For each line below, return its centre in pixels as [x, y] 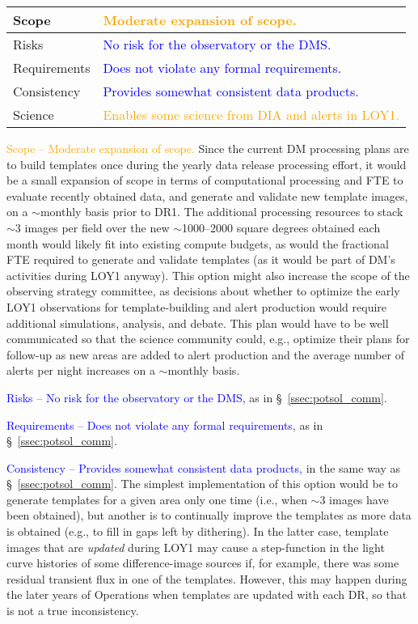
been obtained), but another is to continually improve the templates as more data [209, 515]
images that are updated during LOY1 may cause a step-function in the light [196, 547]
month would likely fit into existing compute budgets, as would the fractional [198, 243]
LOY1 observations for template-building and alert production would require [197, 306]
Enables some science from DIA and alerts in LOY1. [251, 115]
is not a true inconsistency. [73, 611]
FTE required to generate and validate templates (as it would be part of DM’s [201, 259]
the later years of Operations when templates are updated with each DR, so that [207, 594]
